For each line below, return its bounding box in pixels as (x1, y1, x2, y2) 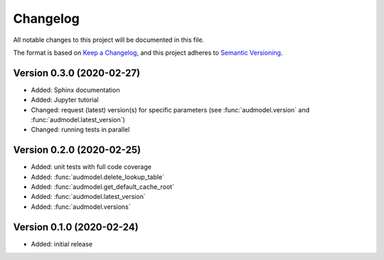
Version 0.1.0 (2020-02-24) (13, 221, 139, 233)
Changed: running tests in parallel (31, 125, 130, 134)
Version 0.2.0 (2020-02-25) (13, 144, 142, 156)
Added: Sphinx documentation (31, 85, 120, 94)
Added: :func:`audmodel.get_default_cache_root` (31, 183, 174, 191)
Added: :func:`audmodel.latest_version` (31, 193, 146, 201)
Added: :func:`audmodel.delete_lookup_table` (31, 173, 165, 181)
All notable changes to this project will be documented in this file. (13, 36, 205, 44)
